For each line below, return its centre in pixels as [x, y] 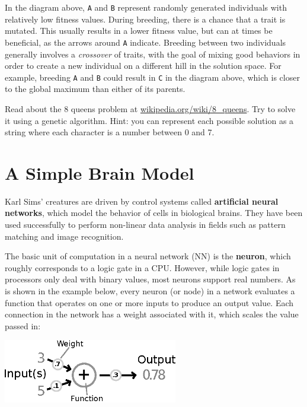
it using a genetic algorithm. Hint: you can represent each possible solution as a [149, 120]
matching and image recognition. [64, 236]
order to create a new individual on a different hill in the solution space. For [143, 66]
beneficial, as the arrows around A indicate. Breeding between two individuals [145, 42]
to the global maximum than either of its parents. [95, 89]
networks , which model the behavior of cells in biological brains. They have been [154, 213]
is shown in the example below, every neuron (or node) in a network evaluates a [150, 291]
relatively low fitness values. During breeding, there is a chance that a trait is [145, 19]
